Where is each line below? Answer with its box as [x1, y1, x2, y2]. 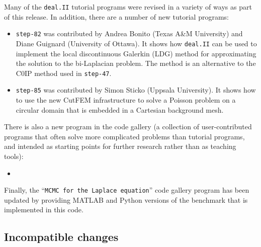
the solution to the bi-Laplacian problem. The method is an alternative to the [16, 58, 256, 68]
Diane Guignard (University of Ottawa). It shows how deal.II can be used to [16, 38, 257, 48]
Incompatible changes [4, 229, 119, 244]
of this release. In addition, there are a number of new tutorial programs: [4, 11, 229, 22]
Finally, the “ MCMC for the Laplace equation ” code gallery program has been [4, 185, 249, 195]
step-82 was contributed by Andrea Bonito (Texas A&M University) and [16, 28, 243, 39]
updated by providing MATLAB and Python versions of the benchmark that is [4, 194, 248, 205]
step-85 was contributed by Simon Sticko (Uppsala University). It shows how [16, 85, 256, 95]
